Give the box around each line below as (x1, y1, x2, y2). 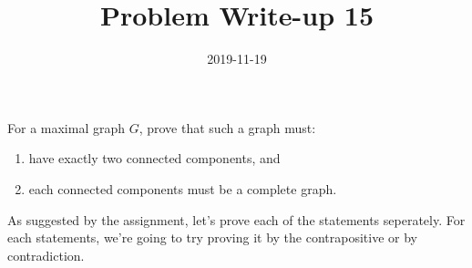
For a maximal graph (7, 118, 126, 137)
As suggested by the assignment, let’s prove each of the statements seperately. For (7, 210, 466, 229)
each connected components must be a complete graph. (28, 179, 337, 198)
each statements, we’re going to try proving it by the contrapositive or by (7, 228, 417, 247)
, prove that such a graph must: (139, 118, 316, 137)
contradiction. (7, 245, 85, 264)
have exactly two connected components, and (28, 149, 281, 168)
